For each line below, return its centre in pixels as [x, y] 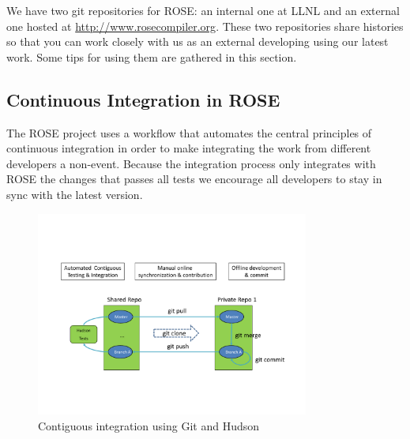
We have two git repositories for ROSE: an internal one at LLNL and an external [203, 10]
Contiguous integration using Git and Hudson [149, 425]
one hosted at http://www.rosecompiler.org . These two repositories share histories [205, 26]
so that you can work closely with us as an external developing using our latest [197, 41]
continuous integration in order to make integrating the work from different [189, 148]
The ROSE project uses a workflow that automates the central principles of [189, 132]
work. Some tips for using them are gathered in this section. [152, 56]
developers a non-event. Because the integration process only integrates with [191, 163]
